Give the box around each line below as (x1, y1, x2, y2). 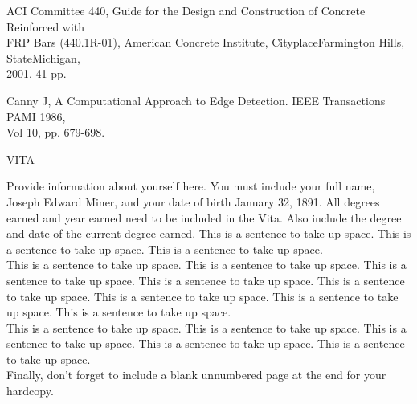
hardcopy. (6, 382, 54, 399)
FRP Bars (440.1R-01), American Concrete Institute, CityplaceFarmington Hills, (6, 34, 405, 51)
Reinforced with (6, 18, 85, 35)
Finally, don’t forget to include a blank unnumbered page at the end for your (6, 366, 386, 383)
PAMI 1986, (6, 108, 66, 124)
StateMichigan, (6, 49, 80, 66)
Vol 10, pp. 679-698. (6, 124, 105, 141)
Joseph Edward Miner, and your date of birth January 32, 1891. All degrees (6, 193, 380, 210)
